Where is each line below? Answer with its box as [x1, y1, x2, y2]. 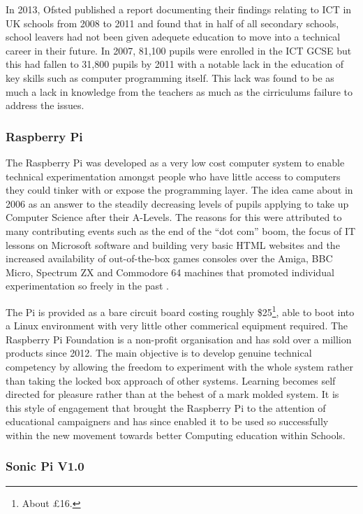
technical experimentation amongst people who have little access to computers [6, 169, 341, 183]
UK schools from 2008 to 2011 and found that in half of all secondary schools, [6, 15, 339, 30]
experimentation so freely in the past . [6, 278, 169, 293]
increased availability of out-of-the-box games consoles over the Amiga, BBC [6, 251, 333, 266]
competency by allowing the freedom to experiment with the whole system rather [6, 359, 354, 373]
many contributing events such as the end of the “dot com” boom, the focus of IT [6, 223, 356, 238]
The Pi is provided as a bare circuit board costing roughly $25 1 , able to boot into [6, 302, 355, 319]
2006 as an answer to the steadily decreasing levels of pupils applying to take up [6, 196, 349, 210]
